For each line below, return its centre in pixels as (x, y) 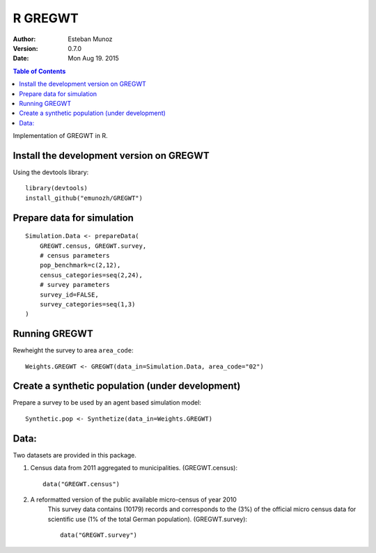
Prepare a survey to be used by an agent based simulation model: (107, 403)
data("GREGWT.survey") (99, 535)
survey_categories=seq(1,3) (87, 304)
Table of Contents (39, 71)
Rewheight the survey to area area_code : (73, 350)
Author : (24, 39)
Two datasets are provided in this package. (75, 455)
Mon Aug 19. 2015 (94, 59)
